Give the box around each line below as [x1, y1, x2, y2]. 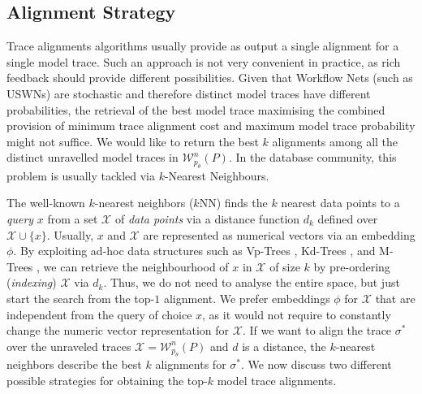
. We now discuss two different [240, 356, 392, 373]
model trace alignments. [217, 371, 337, 388]
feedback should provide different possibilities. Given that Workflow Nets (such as [6, 69, 413, 86]
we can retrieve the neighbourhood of [43, 258, 229, 275]
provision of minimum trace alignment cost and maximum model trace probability [6, 117, 416, 134]
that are [375, 289, 416, 306]
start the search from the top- [6, 289, 155, 306]
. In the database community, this [228, 149, 397, 166]
